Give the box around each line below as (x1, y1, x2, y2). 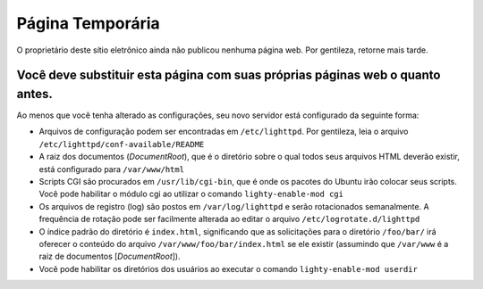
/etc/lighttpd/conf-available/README (38, 139, 205, 149)
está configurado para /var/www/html (38, 163, 185, 174)
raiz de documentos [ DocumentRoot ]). (38, 251, 181, 262)
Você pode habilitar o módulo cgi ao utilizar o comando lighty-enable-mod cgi (38, 188, 344, 200)
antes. (16, 86, 54, 102)
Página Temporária (16, 13, 160, 33)
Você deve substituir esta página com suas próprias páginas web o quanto (16, 68, 441, 83)
